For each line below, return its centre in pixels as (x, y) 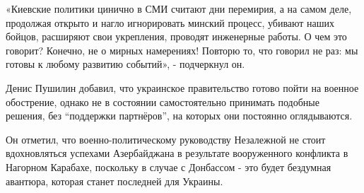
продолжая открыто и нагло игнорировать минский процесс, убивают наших (170, 22)
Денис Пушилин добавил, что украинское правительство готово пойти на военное (182, 87)
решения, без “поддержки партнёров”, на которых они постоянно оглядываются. (179, 116)
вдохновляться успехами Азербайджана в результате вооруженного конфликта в (177, 153)
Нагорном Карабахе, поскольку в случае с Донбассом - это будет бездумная (169, 166)
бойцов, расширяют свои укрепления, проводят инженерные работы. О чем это (176, 36)
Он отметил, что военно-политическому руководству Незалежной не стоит (166, 139)
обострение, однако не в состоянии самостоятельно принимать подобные (163, 101)
